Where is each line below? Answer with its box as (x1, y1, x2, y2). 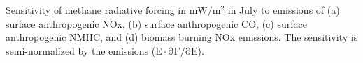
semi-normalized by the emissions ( (6, 43, 156, 57)
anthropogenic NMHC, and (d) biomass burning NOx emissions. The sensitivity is (6, 30, 358, 44)
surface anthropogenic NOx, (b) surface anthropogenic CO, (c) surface (6, 16, 307, 30)
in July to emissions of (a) (227, 3, 340, 17)
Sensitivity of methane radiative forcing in (6, 3, 187, 17)
